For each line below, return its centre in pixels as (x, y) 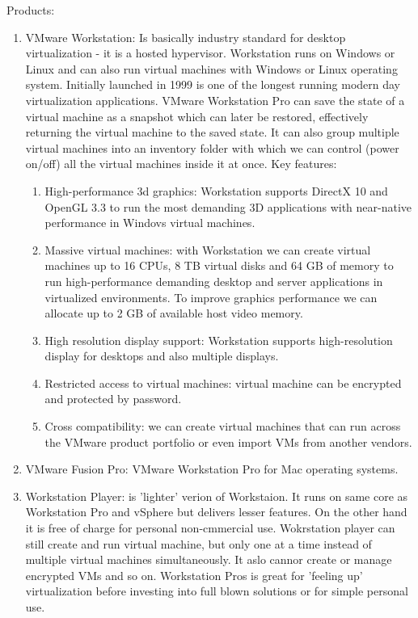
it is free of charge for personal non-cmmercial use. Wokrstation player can (210, 528)
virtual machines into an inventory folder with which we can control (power (212, 147)
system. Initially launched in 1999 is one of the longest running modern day (213, 84)
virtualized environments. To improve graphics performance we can (211, 297)
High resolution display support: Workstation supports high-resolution (219, 340)
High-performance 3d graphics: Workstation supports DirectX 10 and (216, 190)
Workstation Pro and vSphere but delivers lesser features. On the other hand (216, 512)
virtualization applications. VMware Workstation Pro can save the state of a (215, 100)
